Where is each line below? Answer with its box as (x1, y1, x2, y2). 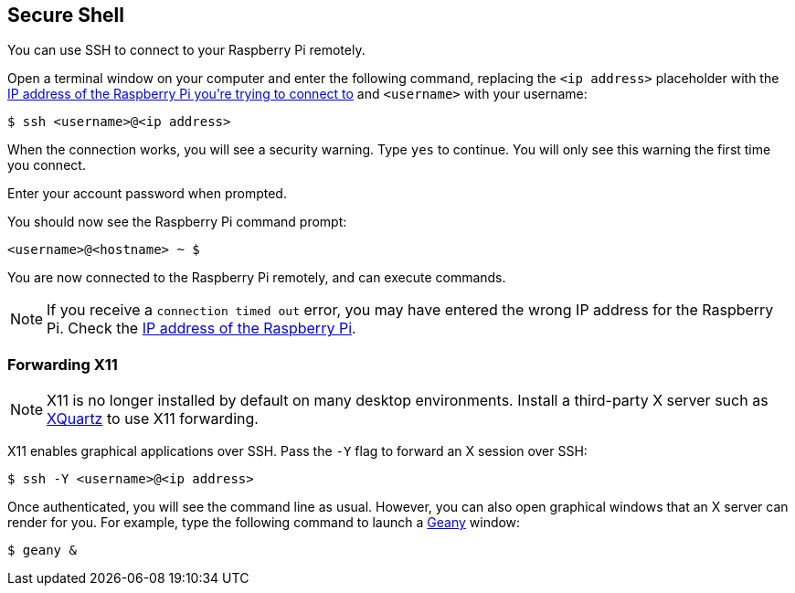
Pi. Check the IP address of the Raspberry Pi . (47, 319, 356, 338)
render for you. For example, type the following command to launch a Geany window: (7, 514, 521, 531)
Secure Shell (7, 4, 124, 26)
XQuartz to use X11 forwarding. (47, 409, 259, 429)
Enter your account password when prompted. (7, 185, 287, 202)
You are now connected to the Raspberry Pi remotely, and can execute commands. (7, 270, 506, 286)
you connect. (7, 157, 86, 174)
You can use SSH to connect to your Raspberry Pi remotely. (7, 42, 366, 58)
